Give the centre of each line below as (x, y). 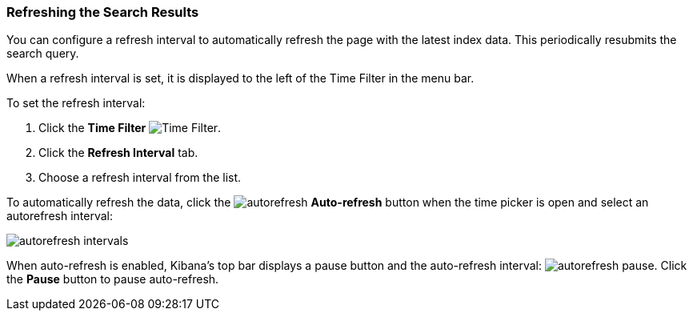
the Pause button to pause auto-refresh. (113, 279)
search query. (43, 54)
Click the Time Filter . (130, 128)
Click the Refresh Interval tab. (118, 153)
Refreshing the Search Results (103, 12)
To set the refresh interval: (76, 103)
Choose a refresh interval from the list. (140, 178)
